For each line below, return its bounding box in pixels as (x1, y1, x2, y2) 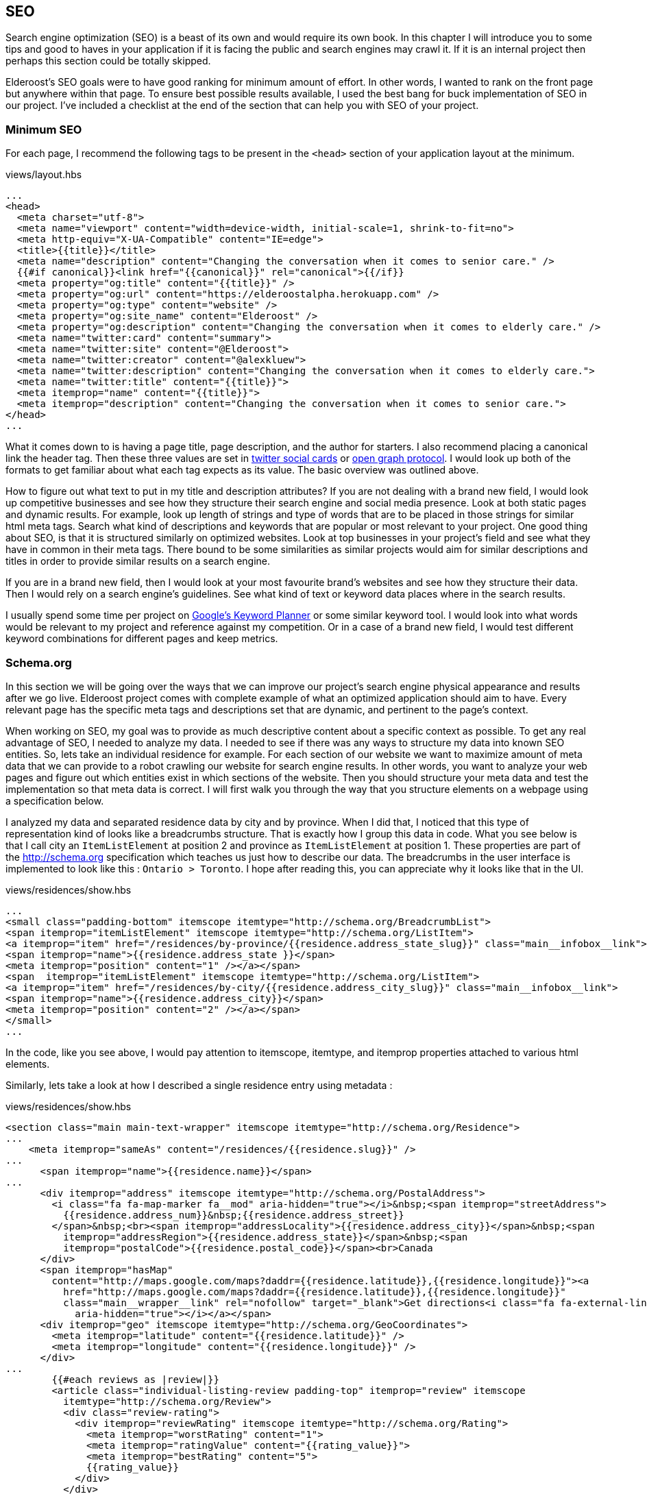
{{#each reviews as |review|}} (51, 1373, 219, 1385)
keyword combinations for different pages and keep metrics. (5, 633, 278, 645)
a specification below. (5, 794, 104, 807)
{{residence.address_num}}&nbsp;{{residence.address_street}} (63, 1209, 404, 1221)
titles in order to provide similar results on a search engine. (5, 555, 271, 567)
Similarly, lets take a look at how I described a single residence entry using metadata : (5, 1079, 393, 1091)
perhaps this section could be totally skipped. (5, 55, 211, 67)
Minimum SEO (5, 122, 82, 136)
